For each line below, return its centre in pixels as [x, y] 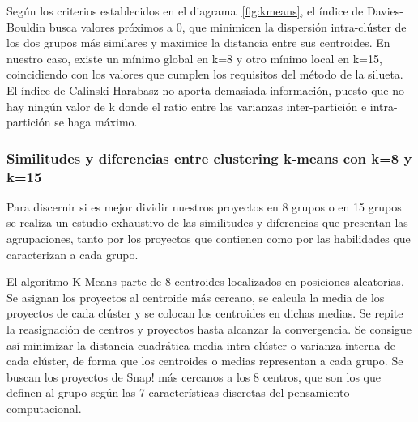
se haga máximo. [96, 122]
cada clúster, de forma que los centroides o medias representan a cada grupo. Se [205, 361]
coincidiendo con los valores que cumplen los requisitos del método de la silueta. [205, 74]
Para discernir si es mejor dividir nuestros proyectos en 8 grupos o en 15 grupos [204, 206]
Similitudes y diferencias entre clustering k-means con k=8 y [209, 158]
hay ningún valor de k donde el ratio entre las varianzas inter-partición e [187, 106]
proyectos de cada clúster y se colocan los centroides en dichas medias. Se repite [205, 313]
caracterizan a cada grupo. [73, 254]
